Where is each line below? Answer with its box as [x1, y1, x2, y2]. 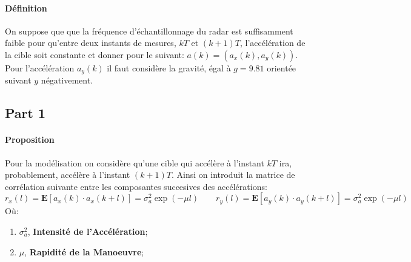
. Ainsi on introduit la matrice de [172, 168, 295, 181]
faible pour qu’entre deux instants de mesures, [5, 36, 176, 49]
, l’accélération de [240, 36, 306, 49]
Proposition [5, 133, 55, 146]
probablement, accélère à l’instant [5, 168, 130, 181]
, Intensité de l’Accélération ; [27, 224, 148, 237]
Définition [5, 1, 47, 14]
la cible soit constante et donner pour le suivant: [5, 48, 184, 61]
